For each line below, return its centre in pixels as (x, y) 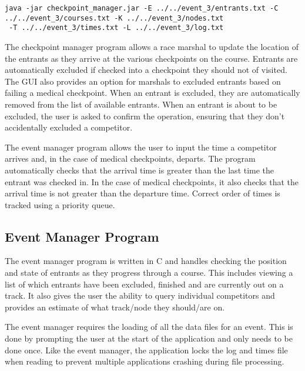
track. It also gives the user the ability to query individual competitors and (140, 295)
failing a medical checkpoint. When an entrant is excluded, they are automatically (152, 93)
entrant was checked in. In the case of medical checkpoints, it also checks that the (152, 181)
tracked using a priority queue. (60, 204)
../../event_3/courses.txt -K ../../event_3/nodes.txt (114, 18)
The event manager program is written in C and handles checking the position (146, 261)
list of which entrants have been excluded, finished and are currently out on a (144, 284)
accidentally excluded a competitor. (69, 127)
